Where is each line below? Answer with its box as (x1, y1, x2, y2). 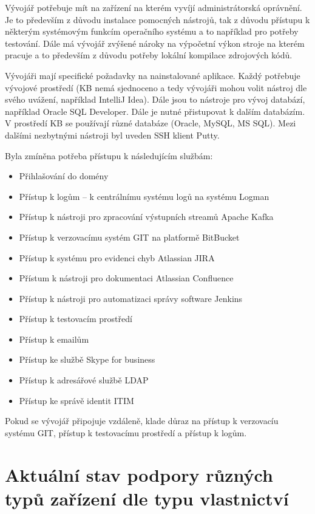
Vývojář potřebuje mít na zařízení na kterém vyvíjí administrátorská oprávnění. (5, 1, 302, 13)
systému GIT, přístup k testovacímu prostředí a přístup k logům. (5, 426, 247, 439)
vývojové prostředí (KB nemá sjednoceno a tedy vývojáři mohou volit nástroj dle (5, 81, 307, 94)
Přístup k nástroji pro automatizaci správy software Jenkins (19, 292, 243, 304)
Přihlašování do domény (19, 170, 109, 182)
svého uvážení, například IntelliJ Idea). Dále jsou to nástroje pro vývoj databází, (5, 93, 305, 106)
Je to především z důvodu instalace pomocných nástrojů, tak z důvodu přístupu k (5, 13, 310, 26)
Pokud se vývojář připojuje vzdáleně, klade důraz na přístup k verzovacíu (5, 414, 279, 427)
